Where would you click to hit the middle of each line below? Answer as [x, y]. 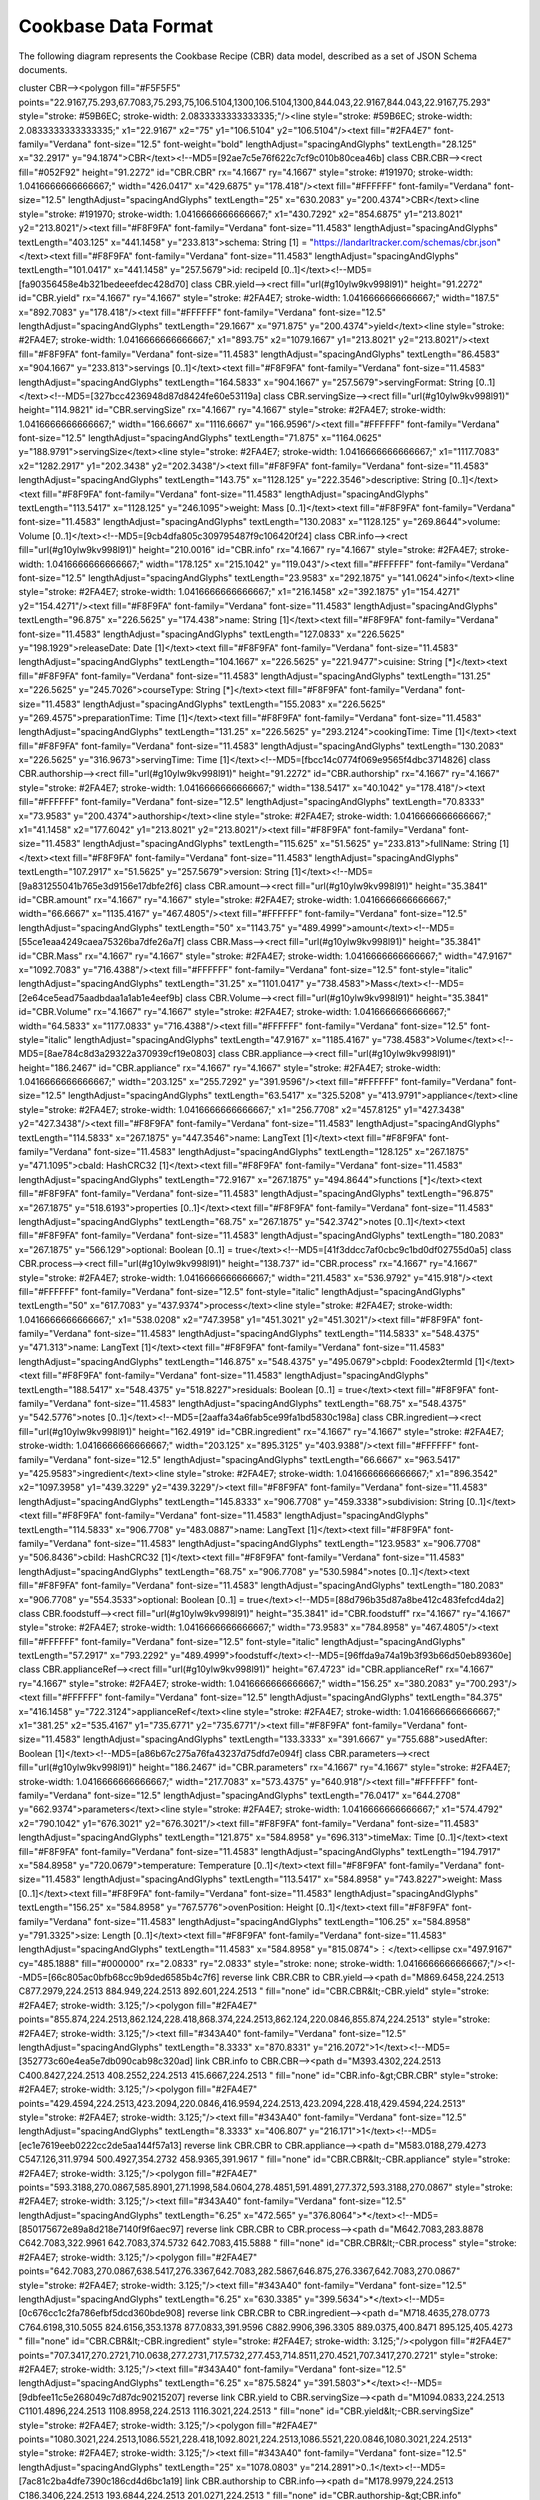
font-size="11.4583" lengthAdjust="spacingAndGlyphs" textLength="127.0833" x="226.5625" [211, 634]
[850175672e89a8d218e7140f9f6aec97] [101, 2229]
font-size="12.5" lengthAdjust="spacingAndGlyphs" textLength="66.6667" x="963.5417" [277, 1459]
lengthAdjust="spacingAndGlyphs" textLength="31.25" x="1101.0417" [161, 984]
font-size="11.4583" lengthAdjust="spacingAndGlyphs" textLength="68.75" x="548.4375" [280, 1404]
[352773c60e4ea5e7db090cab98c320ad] [106, 2061]
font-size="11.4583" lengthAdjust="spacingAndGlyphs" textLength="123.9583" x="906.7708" [287, 1543]
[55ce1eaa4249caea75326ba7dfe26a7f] [101, 942]
